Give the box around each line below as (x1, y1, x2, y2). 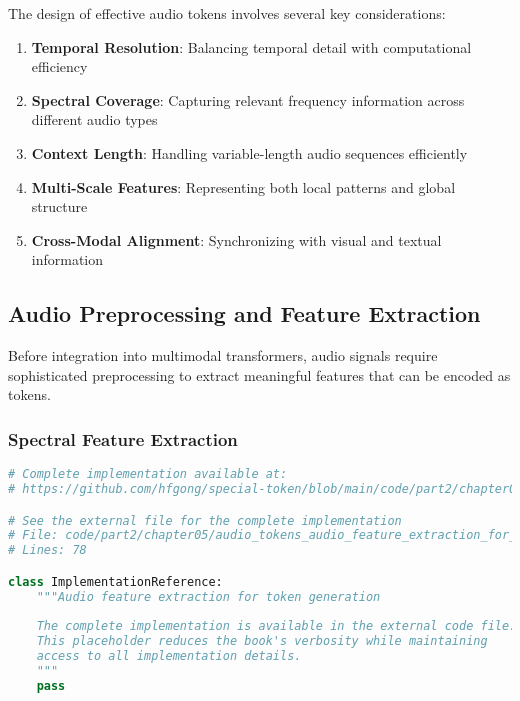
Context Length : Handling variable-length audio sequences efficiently (31, 142, 468, 163)
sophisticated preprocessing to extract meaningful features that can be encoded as (8, 364, 511, 385)
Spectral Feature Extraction (8, 426, 238, 451)
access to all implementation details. (36, 649, 302, 664)
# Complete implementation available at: (8, 467, 288, 482)
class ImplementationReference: (8, 574, 223, 589)
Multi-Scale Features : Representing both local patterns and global (31, 176, 456, 197)
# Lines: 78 (8, 543, 87, 558)
